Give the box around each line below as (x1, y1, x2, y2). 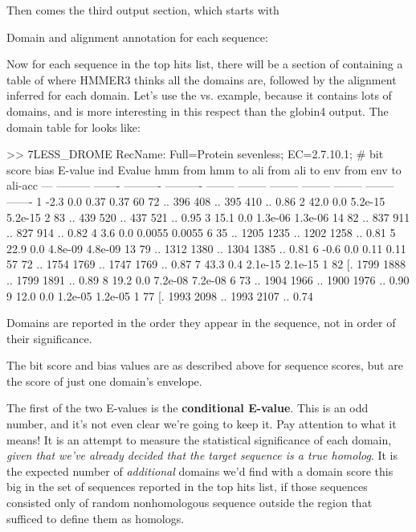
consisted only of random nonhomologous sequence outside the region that (6, 494, 373, 511)
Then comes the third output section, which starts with (6, 2, 279, 18)
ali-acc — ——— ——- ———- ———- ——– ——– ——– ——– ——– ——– (6, 177, 394, 194)
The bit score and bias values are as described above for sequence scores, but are (6, 357, 403, 374)
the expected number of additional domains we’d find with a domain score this (6, 462, 394, 479)
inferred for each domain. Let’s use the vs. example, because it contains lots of (6, 87, 392, 104)
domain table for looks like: (6, 118, 141, 135)
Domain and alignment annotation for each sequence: (6, 28, 268, 45)
